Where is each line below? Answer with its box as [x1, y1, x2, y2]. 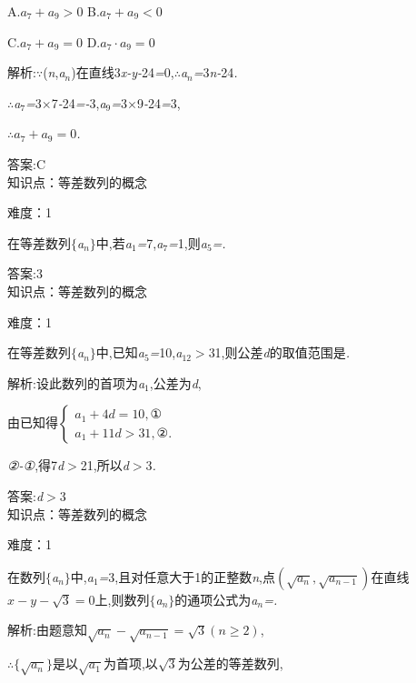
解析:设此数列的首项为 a [7, 373, 145, 392]
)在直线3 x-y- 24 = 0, [71, 63, 174, 82]
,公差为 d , [149, 373, 202, 392]
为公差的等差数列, [177, 654, 283, 673]
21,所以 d [80, 456, 129, 475]
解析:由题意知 [7, 620, 87, 639]
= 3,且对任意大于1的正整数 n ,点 [98, 567, 276, 586]
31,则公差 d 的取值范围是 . [208, 343, 350, 362]
